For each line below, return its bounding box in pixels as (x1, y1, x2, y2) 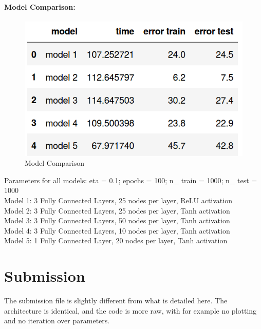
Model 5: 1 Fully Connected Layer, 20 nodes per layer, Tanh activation (4, 235, 228, 246)
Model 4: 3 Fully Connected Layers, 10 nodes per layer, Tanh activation (4, 225, 230, 236)
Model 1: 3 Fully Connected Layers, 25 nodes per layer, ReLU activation (4, 195, 232, 206)
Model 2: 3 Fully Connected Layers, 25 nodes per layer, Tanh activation (4, 205, 230, 216)
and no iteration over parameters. (4, 315, 110, 326)
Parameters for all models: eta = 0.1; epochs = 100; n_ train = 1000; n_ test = (4, 175, 257, 185)
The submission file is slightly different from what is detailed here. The (4, 295, 228, 306)
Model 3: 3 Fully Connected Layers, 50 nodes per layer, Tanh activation (4, 215, 230, 226)
